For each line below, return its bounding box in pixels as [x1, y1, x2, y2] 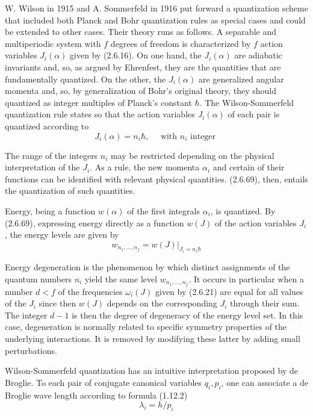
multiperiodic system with [5, 37, 101, 49]
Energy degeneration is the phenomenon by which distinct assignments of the [5, 261, 290, 273]
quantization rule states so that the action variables [5, 108, 195, 120]
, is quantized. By [210, 204, 276, 217]
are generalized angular [198, 72, 284, 85]
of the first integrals [127, 204, 200, 217]
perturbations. [5, 344, 57, 356]
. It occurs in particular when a [188, 272, 304, 285]
